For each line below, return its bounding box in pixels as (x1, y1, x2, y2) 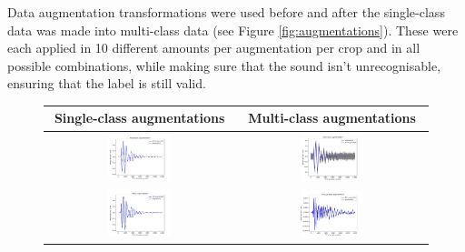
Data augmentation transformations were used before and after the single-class (7, 3, 445, 21)
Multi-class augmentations (248, 108, 416, 127)
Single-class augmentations (54, 108, 225, 127)
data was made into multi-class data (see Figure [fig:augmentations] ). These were (7, 20, 459, 39)
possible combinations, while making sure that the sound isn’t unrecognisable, (7, 55, 441, 75)
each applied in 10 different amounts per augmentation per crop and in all (7, 38, 420, 57)
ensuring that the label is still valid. (7, 74, 206, 93)
